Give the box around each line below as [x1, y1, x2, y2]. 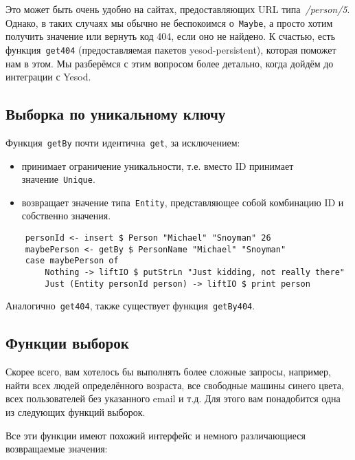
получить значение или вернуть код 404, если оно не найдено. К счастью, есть [5, 29, 336, 43]
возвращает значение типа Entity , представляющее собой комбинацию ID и [21, 195, 344, 209]
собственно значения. [21, 208, 111, 223]
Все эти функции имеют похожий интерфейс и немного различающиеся [5, 428, 306, 442]
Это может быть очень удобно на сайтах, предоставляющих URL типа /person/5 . [5, 2, 350, 16]
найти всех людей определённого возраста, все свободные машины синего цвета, [5, 377, 344, 392]
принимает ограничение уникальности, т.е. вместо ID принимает [21, 158, 294, 173]
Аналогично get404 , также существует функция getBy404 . [5, 298, 255, 313]
